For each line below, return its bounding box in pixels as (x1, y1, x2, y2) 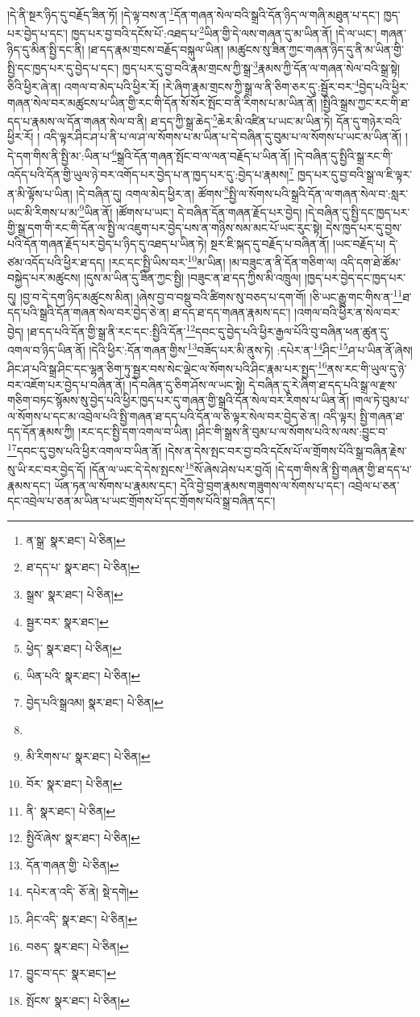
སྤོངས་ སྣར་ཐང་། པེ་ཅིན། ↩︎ (26, 991, 130, 1008)
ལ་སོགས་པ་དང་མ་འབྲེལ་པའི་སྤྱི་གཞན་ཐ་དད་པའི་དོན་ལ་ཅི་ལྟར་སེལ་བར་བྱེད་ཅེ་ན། (7, 407, 320, 424)
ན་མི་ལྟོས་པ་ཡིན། (7, 185, 73, 201)
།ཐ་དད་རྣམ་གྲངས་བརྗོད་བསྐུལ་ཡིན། (88, 40, 224, 57)
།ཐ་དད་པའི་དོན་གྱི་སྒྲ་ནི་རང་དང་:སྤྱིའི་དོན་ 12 (27, 320, 196, 339)
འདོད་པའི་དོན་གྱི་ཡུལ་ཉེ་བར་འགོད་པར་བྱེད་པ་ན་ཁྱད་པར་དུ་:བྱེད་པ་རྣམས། (7, 165, 289, 182)
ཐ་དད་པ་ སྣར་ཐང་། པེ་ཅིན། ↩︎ (26, 558, 140, 575)
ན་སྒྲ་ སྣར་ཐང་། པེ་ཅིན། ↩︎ (26, 531, 126, 548)
